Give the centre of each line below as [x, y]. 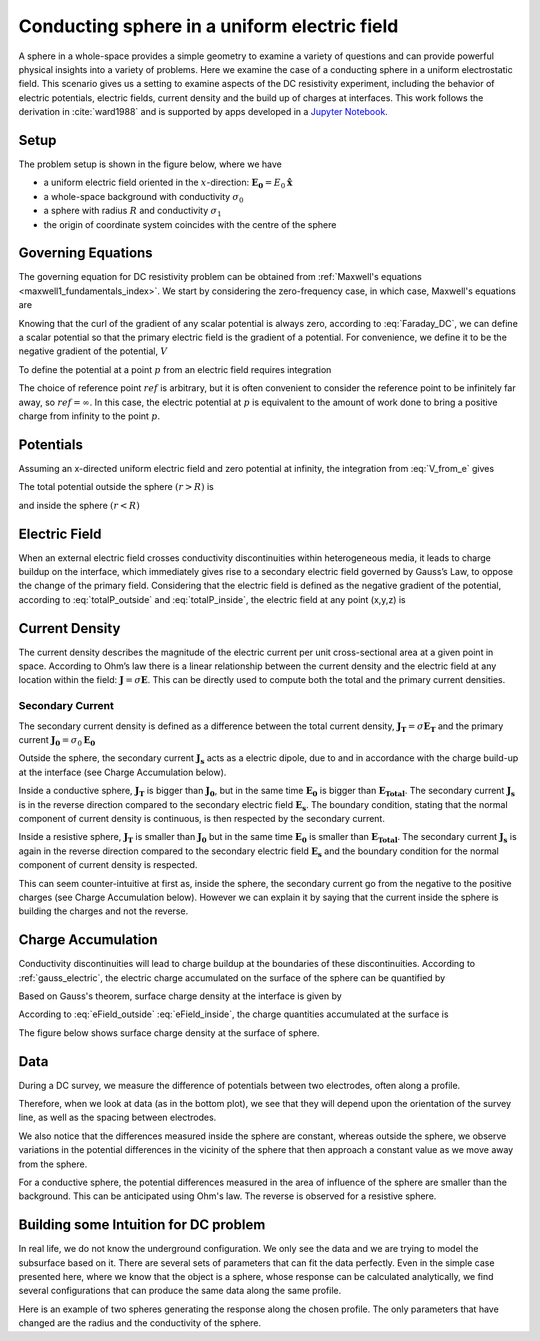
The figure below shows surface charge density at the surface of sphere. [169, 1032]
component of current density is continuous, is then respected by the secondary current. [201, 818]
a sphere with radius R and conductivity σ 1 [132, 212]
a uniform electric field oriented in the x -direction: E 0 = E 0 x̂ [168, 183]
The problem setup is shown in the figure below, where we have [150, 164]
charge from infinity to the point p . [89, 416]
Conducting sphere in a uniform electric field [208, 26]
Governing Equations [86, 253]
